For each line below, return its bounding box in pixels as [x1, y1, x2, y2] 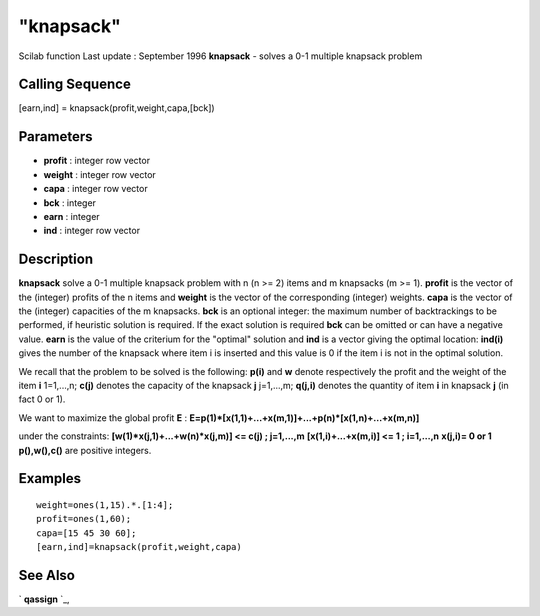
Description [18, 251, 94, 268]
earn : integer [43, 210, 100, 222]
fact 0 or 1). [18, 393, 66, 405]
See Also [18, 566, 75, 584]
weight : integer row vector [43, 168, 157, 180]
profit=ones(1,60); [36, 513, 132, 525]
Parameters [18, 128, 93, 145]
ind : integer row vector [43, 225, 140, 237]
